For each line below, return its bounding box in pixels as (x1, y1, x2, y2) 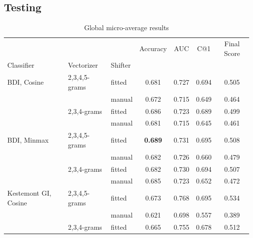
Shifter (110, 60, 131, 70)
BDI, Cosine (7, 77, 44, 87)
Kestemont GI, (7, 188, 52, 198)
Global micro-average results (84, 22, 169, 33)
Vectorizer (68, 60, 98, 70)
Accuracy (139, 43, 167, 53)
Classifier (7, 60, 35, 70)
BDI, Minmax (7, 135, 49, 145)
